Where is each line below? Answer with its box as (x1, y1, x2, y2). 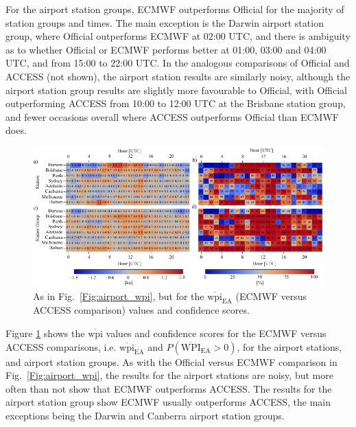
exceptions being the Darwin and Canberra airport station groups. (5, 408, 285, 423)
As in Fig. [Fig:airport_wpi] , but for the (33, 288, 204, 303)
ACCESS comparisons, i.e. (5, 339, 117, 354)
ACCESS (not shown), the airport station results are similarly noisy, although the (5, 69, 351, 83)
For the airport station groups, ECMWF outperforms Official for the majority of (5, 2, 344, 16)
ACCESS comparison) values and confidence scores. (33, 303, 250, 317)
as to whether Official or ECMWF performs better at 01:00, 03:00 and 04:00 (5, 42, 327, 56)
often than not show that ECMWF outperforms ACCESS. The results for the (5, 381, 332, 395)
